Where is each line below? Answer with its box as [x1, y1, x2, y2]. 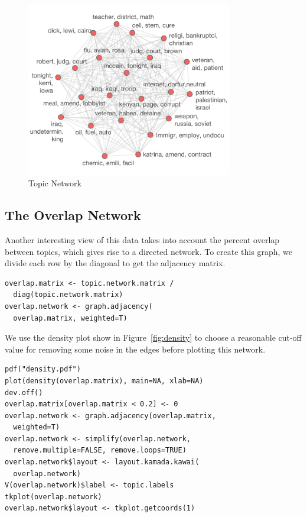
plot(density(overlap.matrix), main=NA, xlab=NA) [5, 376, 204, 385]
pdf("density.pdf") [5, 365, 81, 374]
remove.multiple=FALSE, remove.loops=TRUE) [13, 446, 187, 455]
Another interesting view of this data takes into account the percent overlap [5, 233, 280, 245]
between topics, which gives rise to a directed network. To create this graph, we [5, 245, 292, 257]
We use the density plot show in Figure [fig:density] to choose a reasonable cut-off [5, 331, 302, 344]
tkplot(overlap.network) [5, 492, 102, 501]
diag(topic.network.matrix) [13, 290, 123, 299]
